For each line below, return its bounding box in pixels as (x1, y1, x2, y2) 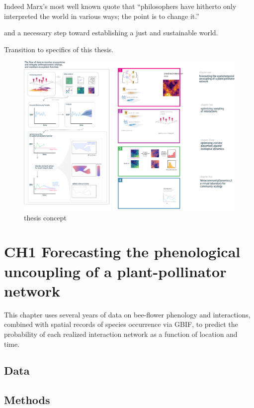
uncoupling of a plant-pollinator (4, 261, 227, 281)
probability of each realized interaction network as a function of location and (4, 328, 238, 339)
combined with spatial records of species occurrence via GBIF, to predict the (4, 319, 238, 329)
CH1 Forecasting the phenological (4, 241, 241, 262)
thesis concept (24, 212, 67, 222)
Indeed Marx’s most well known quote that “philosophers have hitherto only (4, 1, 237, 11)
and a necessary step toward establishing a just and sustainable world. (4, 27, 218, 38)
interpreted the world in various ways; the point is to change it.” (4, 10, 199, 21)
